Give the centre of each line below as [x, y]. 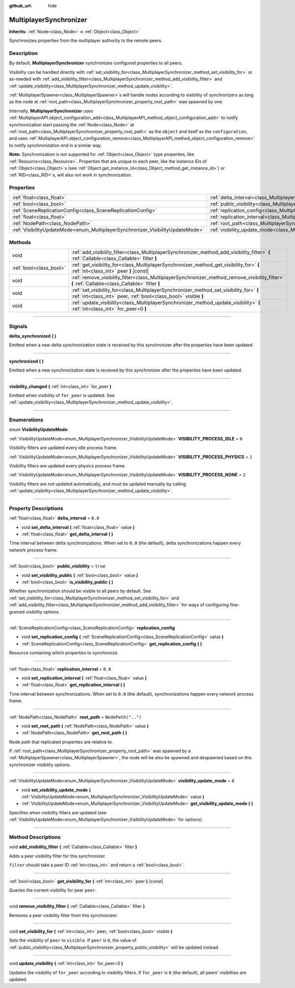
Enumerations [26, 420]
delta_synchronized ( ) [33, 336]
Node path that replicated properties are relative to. [61, 742]
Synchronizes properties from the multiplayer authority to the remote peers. [86, 41]
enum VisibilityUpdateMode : [39, 430]
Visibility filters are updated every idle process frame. [63, 448]
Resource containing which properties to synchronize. [64, 653]
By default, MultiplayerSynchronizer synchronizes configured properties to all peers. [96, 63]
